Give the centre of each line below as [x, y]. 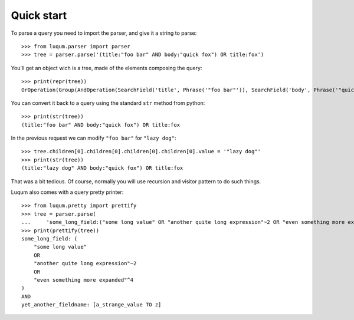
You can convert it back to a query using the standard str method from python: [108, 103]
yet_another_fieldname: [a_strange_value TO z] [91, 305]
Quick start [39, 15]
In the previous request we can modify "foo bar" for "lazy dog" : [94, 138]
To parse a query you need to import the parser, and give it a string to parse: [104, 33]
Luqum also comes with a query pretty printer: [67, 192]
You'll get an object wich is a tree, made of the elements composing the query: [106, 68]
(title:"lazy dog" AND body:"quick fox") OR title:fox [102, 168]
